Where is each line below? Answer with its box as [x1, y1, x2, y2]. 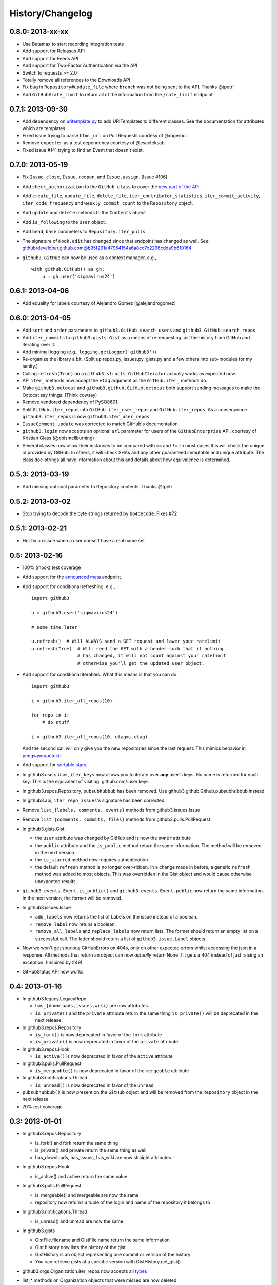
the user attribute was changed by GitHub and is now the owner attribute [35, 835, 191, 841]
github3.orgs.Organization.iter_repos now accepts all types [22, 1268, 147, 1274]
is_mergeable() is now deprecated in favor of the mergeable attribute [35, 1067, 189, 1074]
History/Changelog [9, 8, 92, 19]
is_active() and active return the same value [35, 1173, 128, 1179]
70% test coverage [22, 1103, 63, 1110]
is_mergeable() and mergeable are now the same [35, 1192, 139, 1198]
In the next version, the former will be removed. [22, 895, 123, 901]
